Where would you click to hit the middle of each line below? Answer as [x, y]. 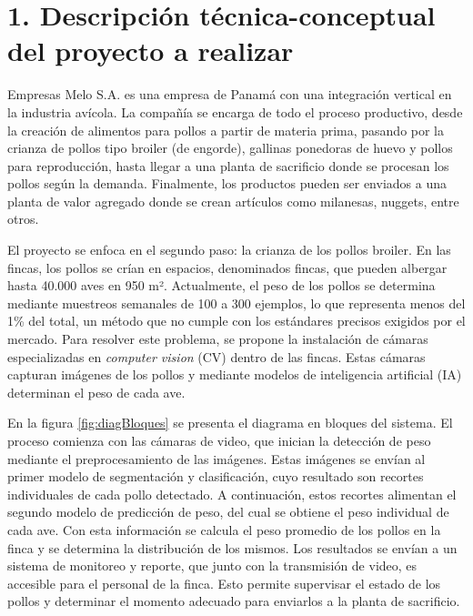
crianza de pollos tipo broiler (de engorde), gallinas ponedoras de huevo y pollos [230, 148]
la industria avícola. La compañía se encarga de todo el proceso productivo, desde [235, 111]
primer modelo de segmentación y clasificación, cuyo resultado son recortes [216, 476]
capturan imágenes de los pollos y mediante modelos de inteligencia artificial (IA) [235, 374]
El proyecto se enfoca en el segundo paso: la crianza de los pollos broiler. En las [229, 250]
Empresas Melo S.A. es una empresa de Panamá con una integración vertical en [230, 94]
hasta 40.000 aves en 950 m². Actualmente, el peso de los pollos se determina [221, 285]
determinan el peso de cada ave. [96, 392]
